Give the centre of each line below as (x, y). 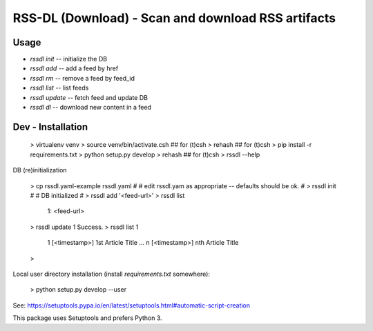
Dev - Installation (50, 127)
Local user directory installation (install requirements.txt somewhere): (112, 274)
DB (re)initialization (40, 170)
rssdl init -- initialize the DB (68, 59)
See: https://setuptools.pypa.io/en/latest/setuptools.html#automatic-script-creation (132, 305)
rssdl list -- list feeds (59, 88)
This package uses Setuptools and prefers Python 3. (87, 318)
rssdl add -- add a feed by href (74, 68)
